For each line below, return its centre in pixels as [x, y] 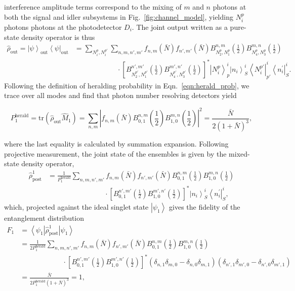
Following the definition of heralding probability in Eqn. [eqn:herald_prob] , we [127, 85]
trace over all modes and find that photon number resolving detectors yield [120, 95]
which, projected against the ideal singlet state [76, 207]
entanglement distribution [44, 218]
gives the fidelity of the [205, 207]
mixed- [239, 153]
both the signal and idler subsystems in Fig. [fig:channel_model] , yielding [119, 16]
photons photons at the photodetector [63, 27]
